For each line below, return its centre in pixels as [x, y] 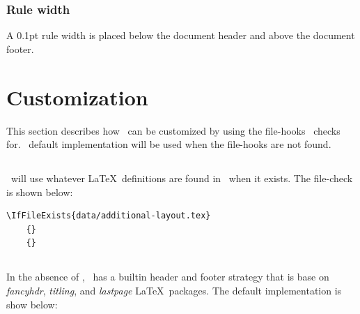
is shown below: [40, 192]
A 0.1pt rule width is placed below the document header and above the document [181, 35]
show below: [32, 304]
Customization [77, 97]
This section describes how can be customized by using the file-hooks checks [173, 130]
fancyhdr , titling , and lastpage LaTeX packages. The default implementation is [174, 291]
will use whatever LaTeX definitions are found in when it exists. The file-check [182, 178]
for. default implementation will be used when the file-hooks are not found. [169, 144]
